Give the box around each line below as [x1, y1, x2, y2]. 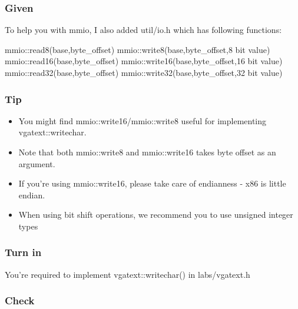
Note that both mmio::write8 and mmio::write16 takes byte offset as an [18, 146, 276, 158]
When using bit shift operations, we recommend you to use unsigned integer [18, 208, 293, 221]
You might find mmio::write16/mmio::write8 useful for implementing [18, 114, 267, 127]
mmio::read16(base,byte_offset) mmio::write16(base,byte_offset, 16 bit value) [5, 55, 283, 67]
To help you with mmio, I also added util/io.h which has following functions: [5, 24, 282, 36]
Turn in [5, 245, 42, 260]
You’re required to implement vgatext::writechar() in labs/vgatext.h [5, 268, 250, 280]
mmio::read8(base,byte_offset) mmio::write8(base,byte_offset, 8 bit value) [5, 43, 270, 55]
